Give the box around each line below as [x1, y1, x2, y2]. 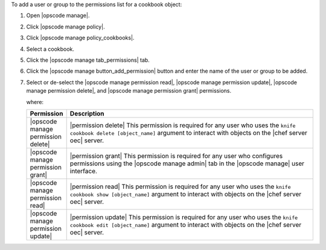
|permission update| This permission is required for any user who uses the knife [69, 212, 298, 221]
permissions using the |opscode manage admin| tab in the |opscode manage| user [69, 159, 305, 168]
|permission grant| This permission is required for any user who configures [69, 151, 283, 160]
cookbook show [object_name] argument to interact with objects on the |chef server [69, 189, 302, 198]
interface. [69, 166, 98, 175]
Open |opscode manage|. [26, 12, 90, 19]
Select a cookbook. [26, 45, 75, 53]
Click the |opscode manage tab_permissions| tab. [26, 56, 150, 64]
